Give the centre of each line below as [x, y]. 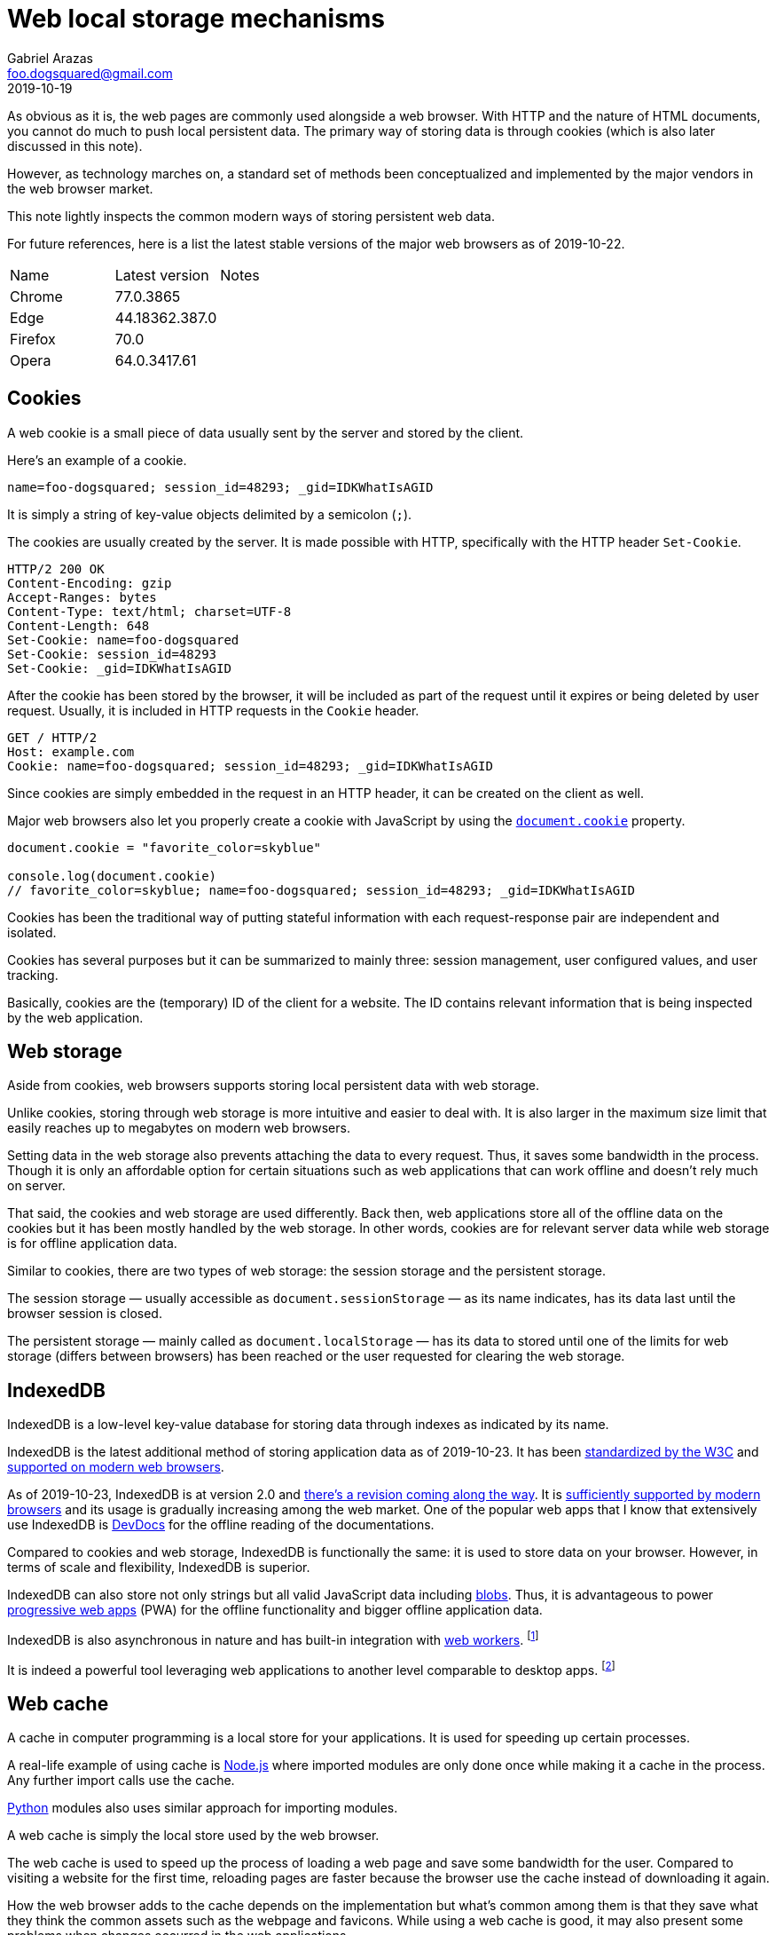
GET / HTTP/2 [52, 737]
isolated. [32, 932]
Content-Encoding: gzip [90, 583]
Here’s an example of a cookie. [97, 460]
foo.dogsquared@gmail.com [90, 73]
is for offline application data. [92, 1244]
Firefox [33, 339]
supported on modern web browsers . [116, 1467]
